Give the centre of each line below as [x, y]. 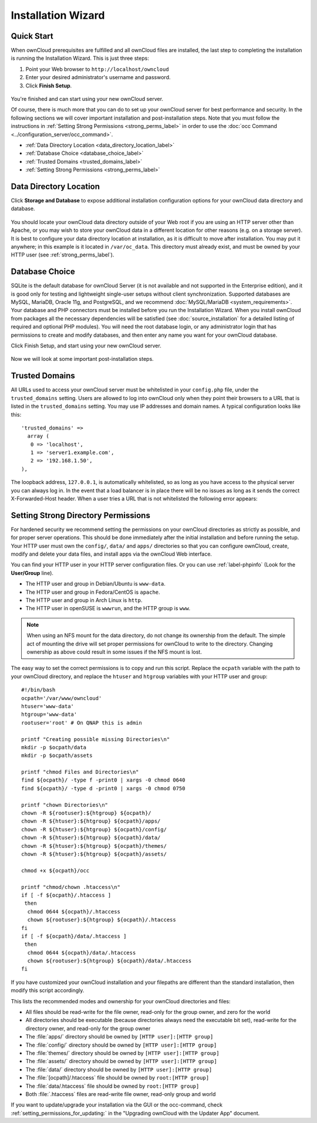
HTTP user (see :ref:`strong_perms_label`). [63, 255]
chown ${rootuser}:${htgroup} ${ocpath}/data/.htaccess [109, 961]
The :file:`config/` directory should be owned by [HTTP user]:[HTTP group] [121, 1045]
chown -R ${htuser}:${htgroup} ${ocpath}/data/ [91, 838]
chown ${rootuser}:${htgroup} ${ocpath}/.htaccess [102, 920]
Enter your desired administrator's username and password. [98, 77]
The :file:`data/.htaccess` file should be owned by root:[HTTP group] [112, 1086]
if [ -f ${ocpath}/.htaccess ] [66, 895]
